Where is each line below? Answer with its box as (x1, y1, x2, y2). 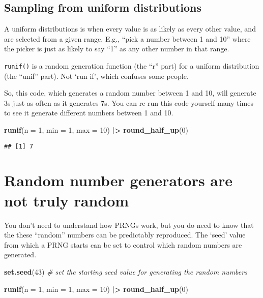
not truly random (4, 190, 129, 211)
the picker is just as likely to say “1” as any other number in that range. (4, 43, 229, 54)
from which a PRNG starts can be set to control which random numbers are (4, 239, 242, 250)
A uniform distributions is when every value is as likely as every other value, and (4, 23, 256, 34)
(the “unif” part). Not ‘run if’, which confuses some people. (4, 70, 189, 81)
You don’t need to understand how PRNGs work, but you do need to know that (4, 219, 254, 230)
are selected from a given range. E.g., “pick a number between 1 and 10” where (4, 33, 251, 44)
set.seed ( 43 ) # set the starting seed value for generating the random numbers (4, 266, 247, 277)
